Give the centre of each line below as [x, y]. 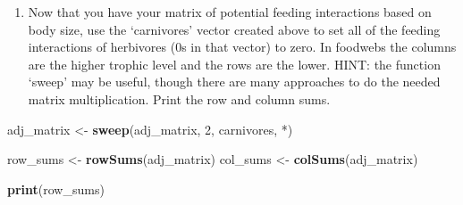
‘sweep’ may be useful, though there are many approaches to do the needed [234, 82]
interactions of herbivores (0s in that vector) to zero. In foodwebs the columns [242, 47]
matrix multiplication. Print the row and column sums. [179, 98]
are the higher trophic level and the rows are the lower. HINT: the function [234, 64]
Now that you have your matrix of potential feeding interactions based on [230, 12]
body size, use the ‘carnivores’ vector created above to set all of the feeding [234, 29]
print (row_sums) [56, 189]
